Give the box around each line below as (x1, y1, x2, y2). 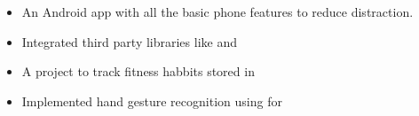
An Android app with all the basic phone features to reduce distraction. (21, 3, 414, 20)
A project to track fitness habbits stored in (21, 62, 255, 81)
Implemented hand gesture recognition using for (21, 91, 282, 110)
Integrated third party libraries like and (21, 32, 237, 50)
